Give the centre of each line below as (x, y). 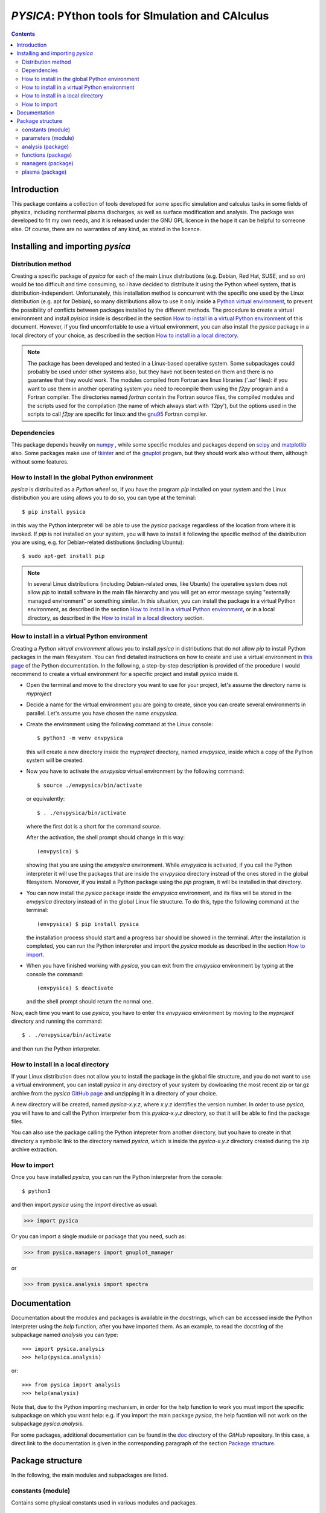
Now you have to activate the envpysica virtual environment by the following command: (135, 771)
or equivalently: (46, 799)
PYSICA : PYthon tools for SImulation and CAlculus (140, 16)
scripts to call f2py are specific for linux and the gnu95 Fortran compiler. (117, 414)
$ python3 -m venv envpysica (80, 738)
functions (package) (47, 155)
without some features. (40, 461)
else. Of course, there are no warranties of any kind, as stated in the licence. (106, 229)
